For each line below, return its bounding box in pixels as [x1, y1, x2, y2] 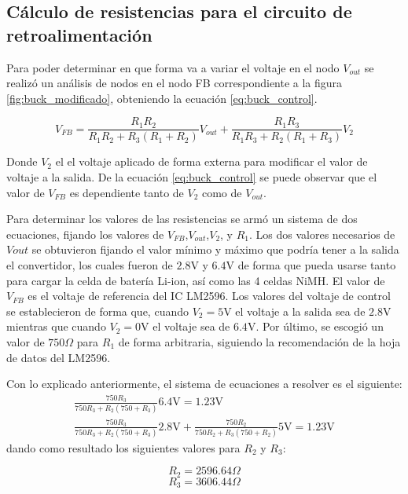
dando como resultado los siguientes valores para [6, 439, 241, 456]
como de [201, 184, 242, 200]
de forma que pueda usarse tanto [237, 257, 396, 273]
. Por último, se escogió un [255, 318, 384, 335]
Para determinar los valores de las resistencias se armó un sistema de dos [6, 210, 358, 227]
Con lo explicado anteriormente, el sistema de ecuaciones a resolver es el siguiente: [6, 375, 402, 392]
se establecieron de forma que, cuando [6, 302, 189, 319]
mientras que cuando [6, 318, 106, 335]
